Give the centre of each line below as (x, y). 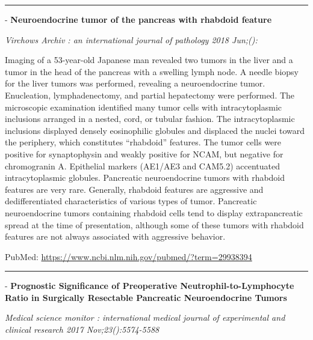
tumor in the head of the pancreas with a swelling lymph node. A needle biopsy (152, 71)
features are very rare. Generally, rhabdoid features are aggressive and (134, 189)
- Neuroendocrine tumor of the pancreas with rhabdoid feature (138, 19)
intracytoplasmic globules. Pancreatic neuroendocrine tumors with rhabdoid (145, 178)
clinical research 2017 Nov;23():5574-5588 (82, 329)
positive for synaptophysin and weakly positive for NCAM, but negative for (144, 153)
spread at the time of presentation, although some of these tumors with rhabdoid (154, 224)
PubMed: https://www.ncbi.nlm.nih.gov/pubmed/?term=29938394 (129, 256)
